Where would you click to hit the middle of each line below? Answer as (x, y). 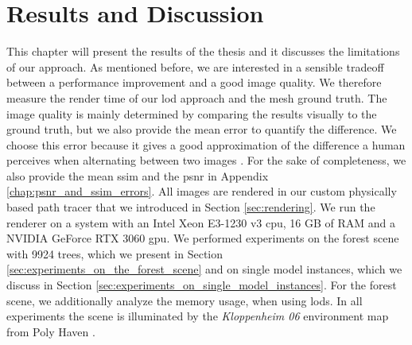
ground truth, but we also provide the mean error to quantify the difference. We (202, 129)
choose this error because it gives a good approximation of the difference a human (206, 144)
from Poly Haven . (51, 331)
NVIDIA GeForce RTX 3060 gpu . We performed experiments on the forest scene (203, 238)
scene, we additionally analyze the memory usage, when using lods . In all (185, 300)
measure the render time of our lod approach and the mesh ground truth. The (197, 97)
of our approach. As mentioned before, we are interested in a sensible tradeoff (195, 66)
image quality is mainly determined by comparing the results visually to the (192, 113)
